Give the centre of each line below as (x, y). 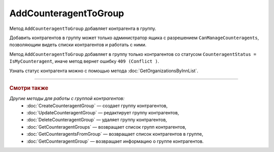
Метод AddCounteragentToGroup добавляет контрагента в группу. (83, 28)
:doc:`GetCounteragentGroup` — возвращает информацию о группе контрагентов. (115, 141)
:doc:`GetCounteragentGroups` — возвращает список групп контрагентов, (107, 127)
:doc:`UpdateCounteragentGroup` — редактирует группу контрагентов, (103, 112)
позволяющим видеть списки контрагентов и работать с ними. (78, 45)
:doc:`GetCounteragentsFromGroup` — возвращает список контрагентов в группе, (115, 134)
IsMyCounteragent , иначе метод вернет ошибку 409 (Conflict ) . (84, 62)
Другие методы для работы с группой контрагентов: (67, 99)
